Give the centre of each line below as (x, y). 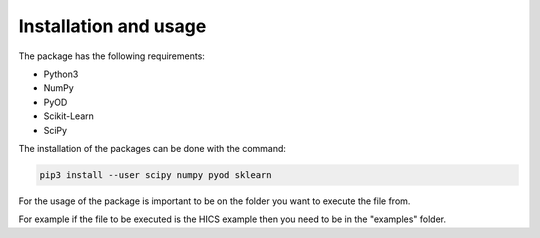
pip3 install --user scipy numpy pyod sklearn (155, 174)
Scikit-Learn (69, 116)
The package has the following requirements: (111, 56)
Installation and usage (112, 26)
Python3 (61, 74)
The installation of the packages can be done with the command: (152, 148)
